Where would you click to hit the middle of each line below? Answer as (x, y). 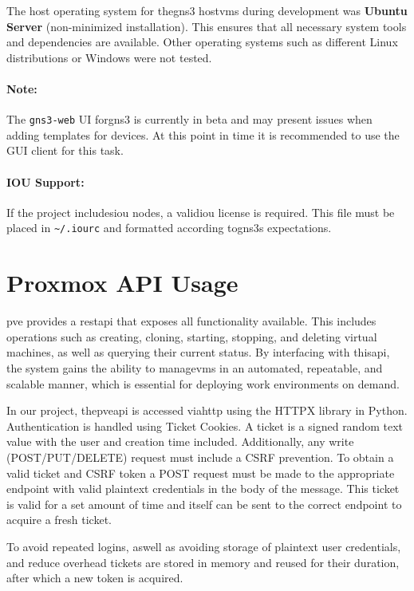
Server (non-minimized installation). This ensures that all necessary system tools (207, 26)
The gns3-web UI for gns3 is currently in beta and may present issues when (189, 119)
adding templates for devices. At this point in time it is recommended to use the (203, 134)
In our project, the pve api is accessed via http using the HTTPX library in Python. (207, 410)
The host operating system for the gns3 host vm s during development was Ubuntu (207, 10)
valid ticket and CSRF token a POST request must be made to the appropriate (201, 473)
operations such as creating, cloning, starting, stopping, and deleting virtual (192, 336)
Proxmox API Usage (122, 283)
